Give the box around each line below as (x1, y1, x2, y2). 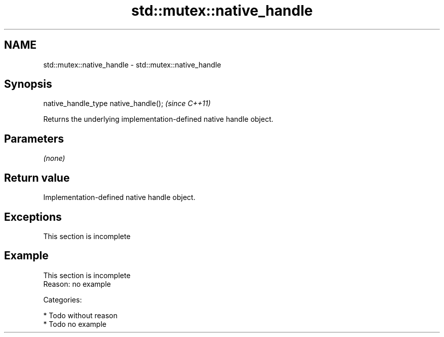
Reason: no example (43, 279, 111, 288)
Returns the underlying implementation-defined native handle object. (43, 115, 274, 124)
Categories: (43, 295, 82, 304)
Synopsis (4, 78, 52, 91)
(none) (43, 154, 65, 163)
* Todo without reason (43, 311, 118, 320)
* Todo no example (43, 319, 106, 328)
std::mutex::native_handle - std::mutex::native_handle (43, 60, 221, 69)
